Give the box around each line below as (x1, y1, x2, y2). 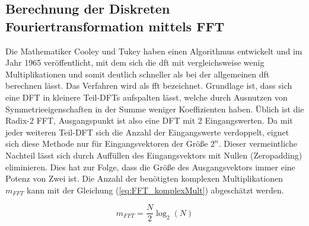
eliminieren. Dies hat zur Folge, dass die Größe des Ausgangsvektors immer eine (5, 160, 295, 173)
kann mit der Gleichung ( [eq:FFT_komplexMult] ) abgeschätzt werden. (27, 183, 284, 196)
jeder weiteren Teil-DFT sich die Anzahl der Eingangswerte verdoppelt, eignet (5, 125, 289, 138)
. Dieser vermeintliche (218, 137, 297, 150)
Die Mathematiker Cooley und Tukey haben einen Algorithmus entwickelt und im (5, 44, 302, 57)
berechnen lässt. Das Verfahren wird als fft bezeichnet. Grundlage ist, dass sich (5, 79, 292, 92)
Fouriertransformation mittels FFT (5, 17, 225, 35)
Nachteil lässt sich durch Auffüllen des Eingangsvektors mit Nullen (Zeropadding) (5, 148, 302, 161)
